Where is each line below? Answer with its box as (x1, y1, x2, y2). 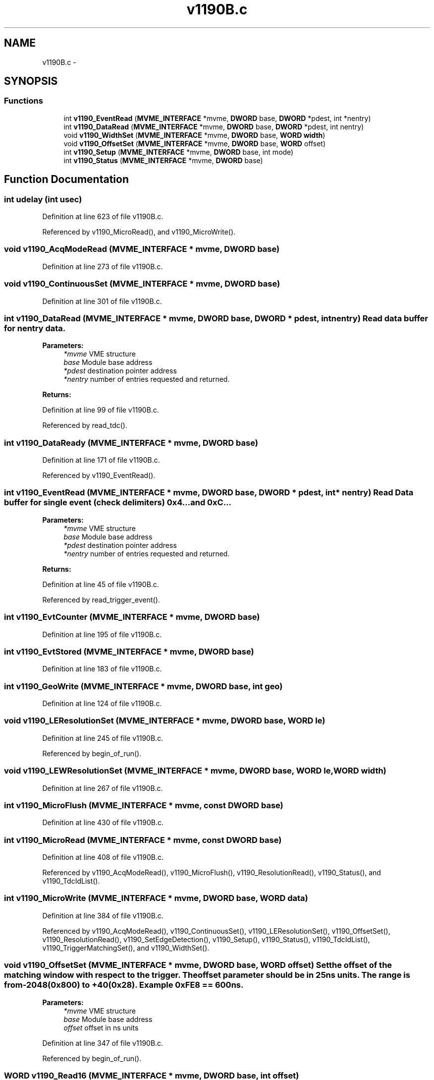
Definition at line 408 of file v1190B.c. (42, 853, 164, 862)
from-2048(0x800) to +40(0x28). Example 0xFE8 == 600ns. (4, 980, 244, 990)
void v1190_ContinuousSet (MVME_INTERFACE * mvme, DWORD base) (4, 279, 280, 289)
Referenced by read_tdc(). (42, 421, 127, 430)
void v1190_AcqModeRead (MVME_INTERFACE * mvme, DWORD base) (4, 244, 280, 254)
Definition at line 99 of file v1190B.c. (42, 406, 159, 415)
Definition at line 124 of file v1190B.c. (42, 699, 162, 708)
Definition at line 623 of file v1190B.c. (42, 212, 163, 221)
